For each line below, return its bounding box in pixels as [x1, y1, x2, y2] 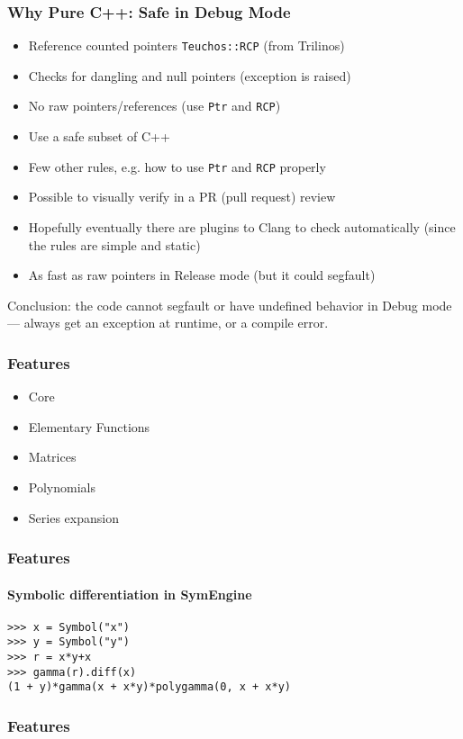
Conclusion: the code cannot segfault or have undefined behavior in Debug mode [7, 295, 452, 314]
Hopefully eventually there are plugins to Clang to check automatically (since [28, 217, 456, 236]
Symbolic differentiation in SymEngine [7, 584, 252, 603]
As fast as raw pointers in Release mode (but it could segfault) [28, 266, 376, 284]
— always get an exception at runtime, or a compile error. [7, 313, 329, 332]
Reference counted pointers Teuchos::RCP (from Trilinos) [28, 36, 345, 55]
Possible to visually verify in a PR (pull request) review [28, 187, 336, 206]
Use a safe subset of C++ [28, 127, 170, 146]
